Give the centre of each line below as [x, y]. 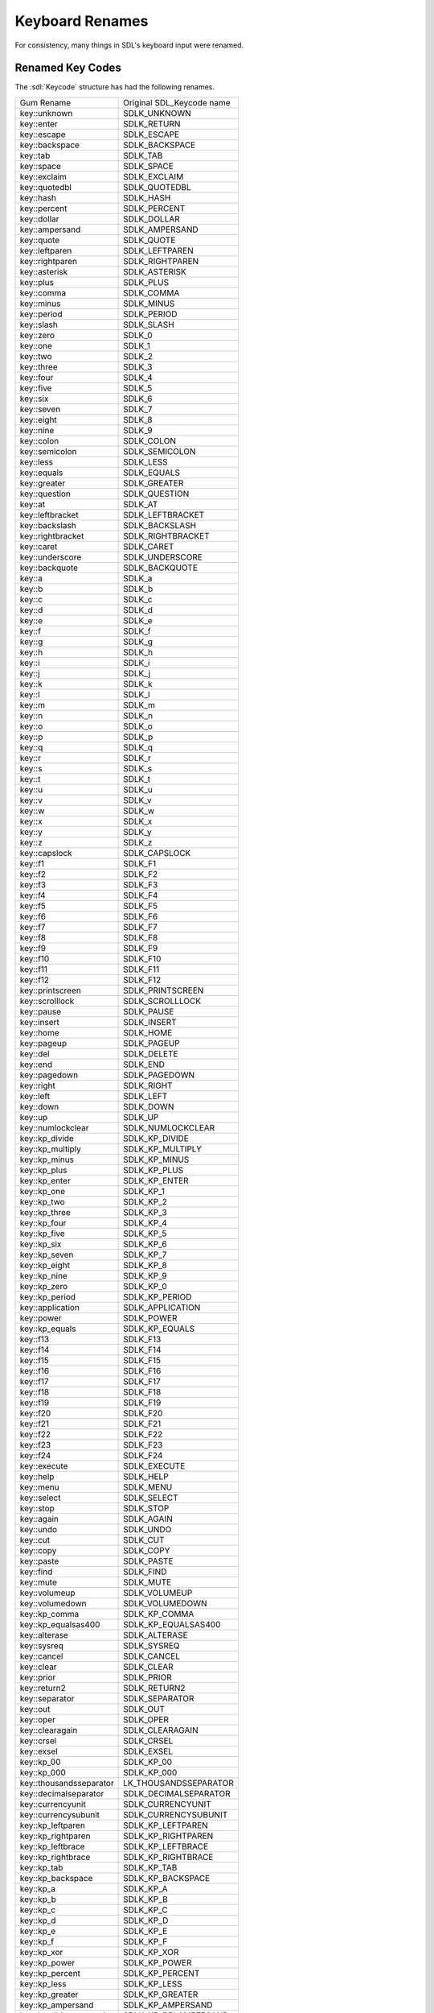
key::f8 [33, 937]
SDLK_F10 [142, 958]
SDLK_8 [138, 420]
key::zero [37, 335]
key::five [36, 388]
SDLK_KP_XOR [151, 1952]
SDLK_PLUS [146, 282]
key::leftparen [46, 250]
